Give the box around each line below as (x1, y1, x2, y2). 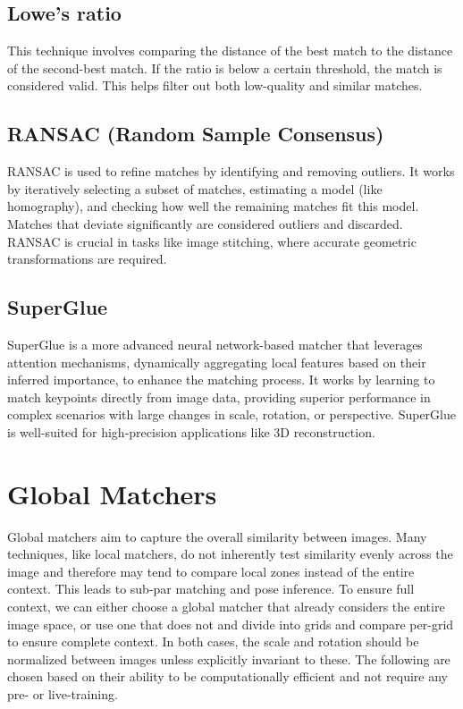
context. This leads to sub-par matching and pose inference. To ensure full (7, 579, 415, 598)
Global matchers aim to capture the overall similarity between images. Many (7, 527, 427, 545)
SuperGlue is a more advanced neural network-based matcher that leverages (7, 334, 423, 353)
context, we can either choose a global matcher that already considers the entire (7, 597, 445, 616)
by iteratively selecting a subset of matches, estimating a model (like (7, 179, 383, 198)
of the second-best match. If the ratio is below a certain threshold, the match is (7, 58, 442, 77)
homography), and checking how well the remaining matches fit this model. (7, 197, 419, 215)
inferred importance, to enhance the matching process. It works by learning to (7, 370, 435, 389)
